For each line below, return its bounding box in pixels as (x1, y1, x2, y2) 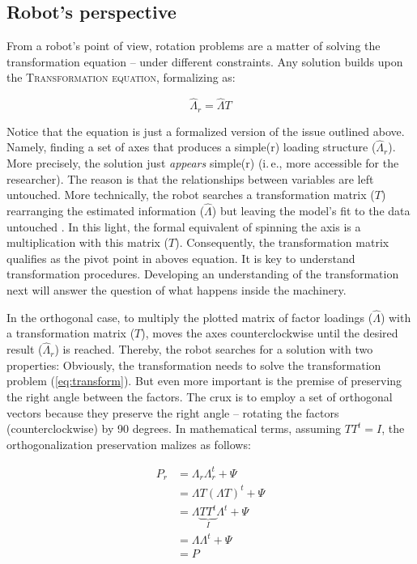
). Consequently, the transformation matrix (175, 234, 389, 251)
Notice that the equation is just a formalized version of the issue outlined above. (6, 122, 405, 139)
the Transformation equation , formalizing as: (6, 69, 236, 86)
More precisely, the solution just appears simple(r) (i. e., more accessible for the (6, 155, 399, 172)
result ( (6, 341, 43, 358)
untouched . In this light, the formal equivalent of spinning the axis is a (6, 218, 361, 235)
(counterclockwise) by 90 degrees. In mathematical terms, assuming (6, 420, 342, 437)
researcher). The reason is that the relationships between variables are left (6, 170, 374, 187)
